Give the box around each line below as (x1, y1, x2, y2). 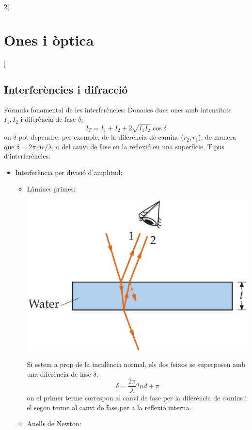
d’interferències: (4, 151, 50, 161)
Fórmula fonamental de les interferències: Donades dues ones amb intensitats (4, 104, 232, 114)
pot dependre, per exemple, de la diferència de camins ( (18, 132, 184, 142)
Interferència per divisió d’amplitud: (15, 167, 123, 177)
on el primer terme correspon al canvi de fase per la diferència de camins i (27, 393, 247, 403)
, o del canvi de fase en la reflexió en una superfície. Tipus (52, 141, 224, 151)
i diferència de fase (20, 114, 76, 124)
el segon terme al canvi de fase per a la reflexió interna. (27, 402, 191, 412)
